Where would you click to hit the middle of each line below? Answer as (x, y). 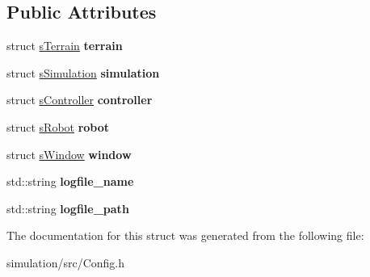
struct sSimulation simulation (83, 72)
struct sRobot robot (58, 126)
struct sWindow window (69, 154)
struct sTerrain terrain (65, 46)
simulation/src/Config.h (66, 262)
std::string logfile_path (68, 208)
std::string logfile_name (70, 181)
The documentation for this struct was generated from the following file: (185, 235)
